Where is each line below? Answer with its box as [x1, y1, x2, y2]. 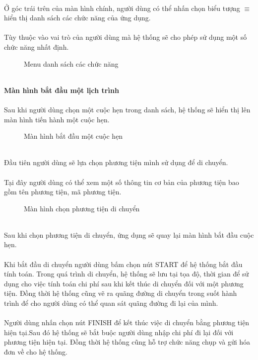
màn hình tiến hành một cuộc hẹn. [4, 114, 110, 124]
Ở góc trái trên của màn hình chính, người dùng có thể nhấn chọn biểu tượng [4, 2, 240, 13]
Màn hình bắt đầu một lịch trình [4, 85, 119, 95]
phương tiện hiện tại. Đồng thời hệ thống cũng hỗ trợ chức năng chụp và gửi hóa [4, 337, 251, 347]
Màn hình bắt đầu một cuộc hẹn [24, 131, 123, 141]
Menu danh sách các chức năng [24, 58, 119, 69]
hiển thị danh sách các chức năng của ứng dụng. [4, 12, 151, 23]
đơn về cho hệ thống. [4, 347, 67, 357]
